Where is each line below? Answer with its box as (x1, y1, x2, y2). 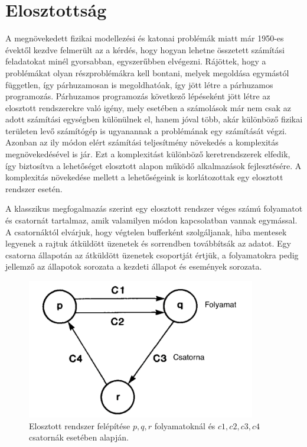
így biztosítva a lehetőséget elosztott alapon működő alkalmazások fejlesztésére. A (5, 159, 302, 171)
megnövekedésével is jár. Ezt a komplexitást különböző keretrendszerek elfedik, (5, 148, 290, 160)
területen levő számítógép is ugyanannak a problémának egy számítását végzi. (5, 124, 287, 137)
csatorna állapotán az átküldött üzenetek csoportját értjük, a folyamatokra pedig (5, 248, 299, 261)
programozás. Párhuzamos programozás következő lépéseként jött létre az (5, 90, 270, 102)
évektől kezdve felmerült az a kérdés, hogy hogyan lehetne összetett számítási (5, 43, 285, 56)
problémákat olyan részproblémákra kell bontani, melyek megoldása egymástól (5, 66, 289, 79)
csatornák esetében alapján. (29, 431, 129, 443)
